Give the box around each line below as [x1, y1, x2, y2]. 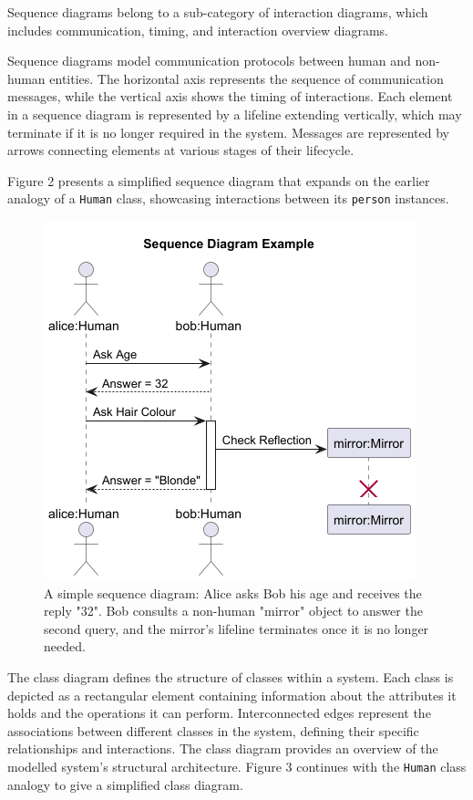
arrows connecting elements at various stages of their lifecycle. [7, 140, 355, 160]
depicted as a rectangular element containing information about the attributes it [7, 685, 457, 704]
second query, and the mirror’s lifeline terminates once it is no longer [44, 618, 429, 638]
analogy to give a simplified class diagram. [7, 774, 243, 794]
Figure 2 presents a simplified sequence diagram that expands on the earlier [7, 171, 430, 190]
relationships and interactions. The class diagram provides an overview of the [7, 739, 438, 758]
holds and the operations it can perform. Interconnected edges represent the [7, 703, 431, 722]
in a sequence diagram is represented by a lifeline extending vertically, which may [7, 104, 462, 123]
